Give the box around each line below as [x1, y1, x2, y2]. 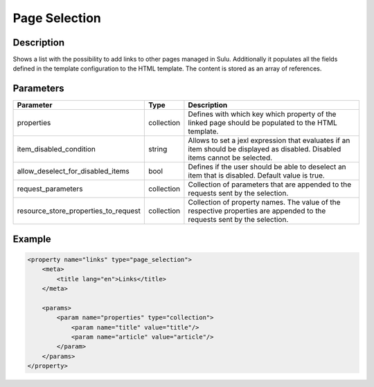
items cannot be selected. [188, 153, 273, 162]
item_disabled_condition [17, 144, 96, 154]
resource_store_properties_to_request [17, 206, 141, 216]
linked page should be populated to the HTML [188, 118, 337, 128]
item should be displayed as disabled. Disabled [188, 144, 341, 154]
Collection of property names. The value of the [188, 198, 341, 207]
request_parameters [17, 184, 83, 193]
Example [12, 233, 51, 245]
